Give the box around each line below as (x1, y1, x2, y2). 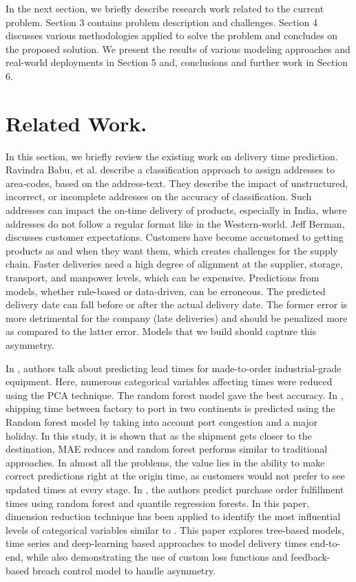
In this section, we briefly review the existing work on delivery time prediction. (6, 149, 338, 163)
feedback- (291, 549, 331, 563)
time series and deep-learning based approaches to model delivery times (6, 536, 308, 550)
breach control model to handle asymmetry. (32, 563, 216, 577)
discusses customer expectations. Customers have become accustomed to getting (6, 230, 344, 244)
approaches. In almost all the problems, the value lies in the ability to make (6, 455, 325, 469)
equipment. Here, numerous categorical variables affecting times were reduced (6, 374, 333, 389)
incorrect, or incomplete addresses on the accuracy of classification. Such (6, 189, 312, 204)
